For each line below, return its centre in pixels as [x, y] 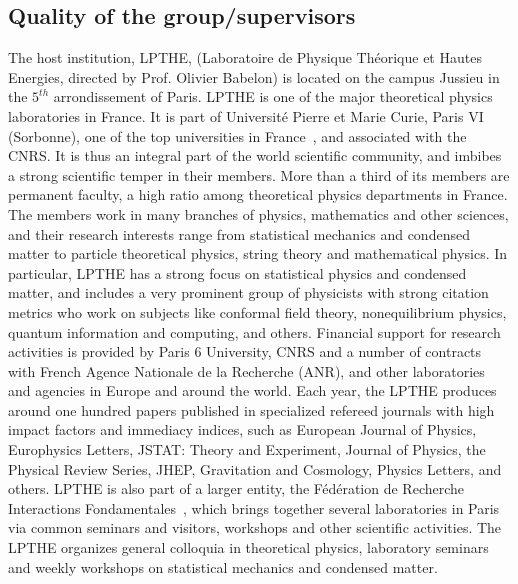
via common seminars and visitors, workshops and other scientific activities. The [255, 527]
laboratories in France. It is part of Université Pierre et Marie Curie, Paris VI [246, 115]
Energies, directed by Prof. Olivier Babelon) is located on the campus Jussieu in [254, 76]
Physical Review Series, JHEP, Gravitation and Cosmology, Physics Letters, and [255, 468]
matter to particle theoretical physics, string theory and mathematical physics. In [258, 253]
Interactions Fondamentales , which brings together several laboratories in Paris [254, 507]
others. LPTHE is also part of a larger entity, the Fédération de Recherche [236, 488]
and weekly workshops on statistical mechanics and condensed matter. [223, 566]
